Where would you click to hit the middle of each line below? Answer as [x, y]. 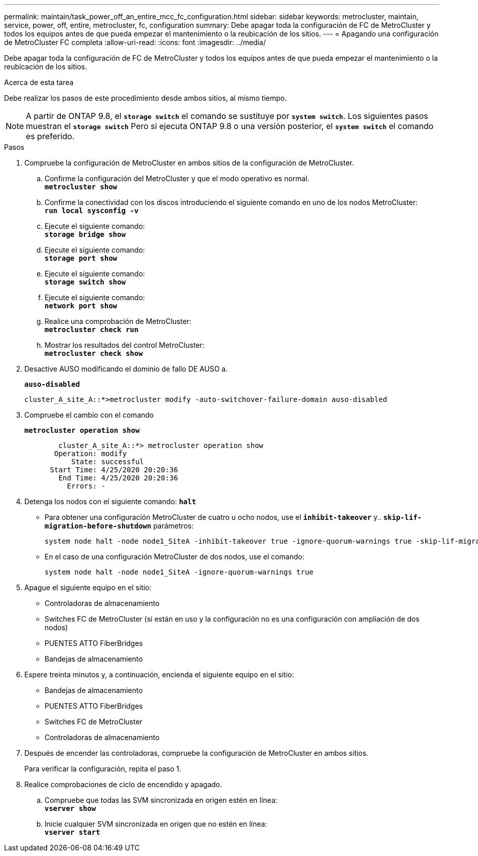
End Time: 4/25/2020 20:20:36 [118, 478]
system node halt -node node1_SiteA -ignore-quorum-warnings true [179, 572]
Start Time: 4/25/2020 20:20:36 [114, 470]
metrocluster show [81, 187]
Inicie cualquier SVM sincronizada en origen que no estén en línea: [156, 824]
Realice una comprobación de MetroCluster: [118, 321]
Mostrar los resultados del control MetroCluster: [125, 345]
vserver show [70, 808]
